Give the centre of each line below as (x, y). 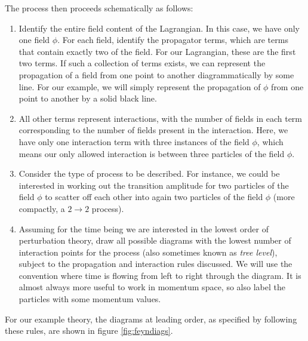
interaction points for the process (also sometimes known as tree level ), (148, 252)
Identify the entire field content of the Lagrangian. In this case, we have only (159, 28)
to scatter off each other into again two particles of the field (154, 197)
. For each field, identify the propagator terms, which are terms (173, 40)
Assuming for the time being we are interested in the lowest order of (144, 228)
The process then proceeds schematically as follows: (99, 8)
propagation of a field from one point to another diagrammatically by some (156, 74)
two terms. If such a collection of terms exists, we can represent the (142, 63)
